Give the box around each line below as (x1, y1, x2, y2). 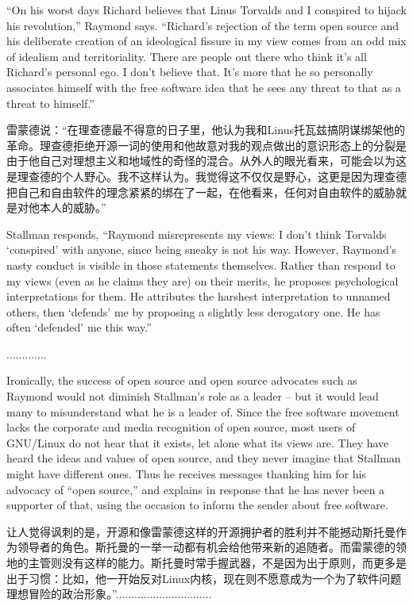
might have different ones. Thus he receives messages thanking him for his (6, 466, 366, 482)
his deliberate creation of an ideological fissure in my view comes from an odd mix (6, 33, 407, 49)
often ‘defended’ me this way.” (6, 319, 152, 336)
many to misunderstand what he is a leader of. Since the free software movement (6, 403, 399, 420)
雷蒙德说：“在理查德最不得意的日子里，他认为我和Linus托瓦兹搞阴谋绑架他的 (6, 121, 405, 138)
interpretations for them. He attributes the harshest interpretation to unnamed (6, 288, 391, 305)
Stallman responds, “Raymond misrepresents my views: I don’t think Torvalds (6, 225, 387, 242)
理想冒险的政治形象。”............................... (6, 585, 212, 602)
